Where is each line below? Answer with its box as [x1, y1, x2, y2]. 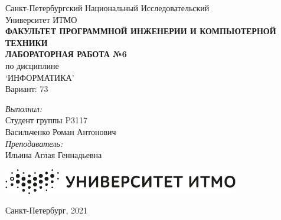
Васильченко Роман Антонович [5, 125, 116, 137]
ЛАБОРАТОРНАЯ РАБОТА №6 [5, 48, 127, 60]
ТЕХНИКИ [5, 36, 48, 48]
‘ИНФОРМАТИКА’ [5, 71, 74, 83]
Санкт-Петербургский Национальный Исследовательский [5, 2, 210, 14]
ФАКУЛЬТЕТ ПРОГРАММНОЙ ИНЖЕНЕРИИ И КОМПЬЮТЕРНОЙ [5, 25, 276, 37]
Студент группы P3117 [5, 114, 87, 126]
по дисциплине [5, 59, 59, 71]
